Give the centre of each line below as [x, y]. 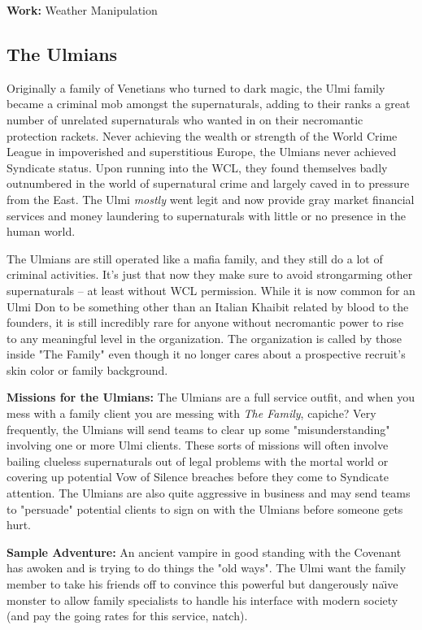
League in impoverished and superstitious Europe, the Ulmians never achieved [202, 152]
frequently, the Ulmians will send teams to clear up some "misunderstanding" [198, 429]
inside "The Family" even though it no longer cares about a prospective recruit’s [206, 354]
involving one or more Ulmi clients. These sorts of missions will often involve [198, 445]
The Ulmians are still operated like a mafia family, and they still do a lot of [195, 258]
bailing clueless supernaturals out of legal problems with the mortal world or [198, 461]
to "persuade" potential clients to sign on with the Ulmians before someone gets [205, 508]
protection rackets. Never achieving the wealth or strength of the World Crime [202, 135]
